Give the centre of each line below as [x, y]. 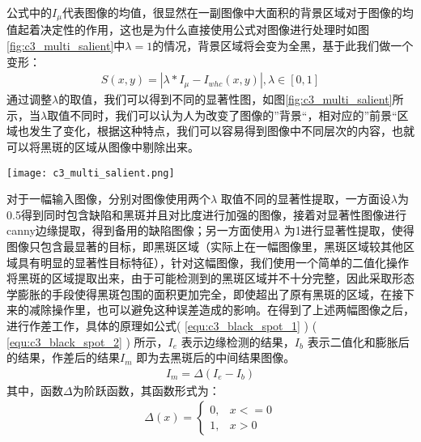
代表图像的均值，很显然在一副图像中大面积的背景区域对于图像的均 [238, 12]
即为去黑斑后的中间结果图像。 [216, 357]
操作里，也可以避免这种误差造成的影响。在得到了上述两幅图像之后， [233, 310]
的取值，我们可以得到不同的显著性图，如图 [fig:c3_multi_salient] [225, 99]
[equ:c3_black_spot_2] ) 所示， [87, 341]
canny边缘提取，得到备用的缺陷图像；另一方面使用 [140, 230]
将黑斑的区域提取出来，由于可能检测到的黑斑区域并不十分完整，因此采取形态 [210, 278]
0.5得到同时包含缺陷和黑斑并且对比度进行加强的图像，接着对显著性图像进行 [206, 214]
